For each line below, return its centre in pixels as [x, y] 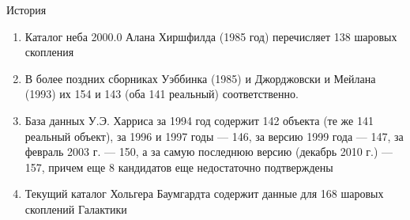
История [26, 9]
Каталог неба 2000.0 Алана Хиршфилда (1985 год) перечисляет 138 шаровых [211, 36]
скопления [49, 52]
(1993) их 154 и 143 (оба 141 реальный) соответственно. [162, 94]
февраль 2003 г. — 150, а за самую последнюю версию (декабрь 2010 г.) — [209, 152]
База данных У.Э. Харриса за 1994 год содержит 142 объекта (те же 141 [199, 120]
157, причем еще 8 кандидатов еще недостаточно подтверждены [179, 167]
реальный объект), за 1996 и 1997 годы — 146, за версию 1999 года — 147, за [214, 136]
